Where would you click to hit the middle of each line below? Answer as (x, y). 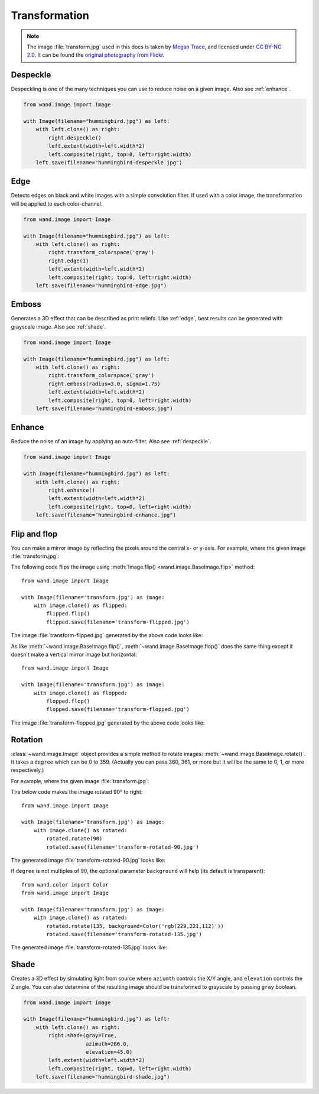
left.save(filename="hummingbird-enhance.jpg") (106, 515)
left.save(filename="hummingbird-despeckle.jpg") (109, 162)
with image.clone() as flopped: (80, 693)
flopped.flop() (68, 701)
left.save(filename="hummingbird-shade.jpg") (103, 1077)
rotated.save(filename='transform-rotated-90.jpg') (123, 847)
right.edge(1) (69, 261)
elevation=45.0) (109, 1052)
